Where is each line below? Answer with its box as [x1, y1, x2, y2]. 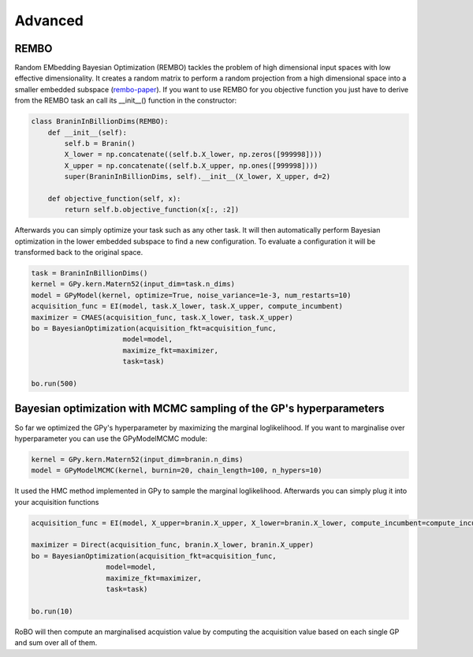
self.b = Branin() [64, 139, 136, 147]
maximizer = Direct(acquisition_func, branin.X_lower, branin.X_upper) [31, 540, 315, 550]
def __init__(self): [47, 128, 128, 137]
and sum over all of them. [14, 638, 98, 648]
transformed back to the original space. [14, 248, 143, 257]
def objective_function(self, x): [47, 194, 181, 203]
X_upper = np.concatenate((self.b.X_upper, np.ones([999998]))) [64, 161, 318, 170]
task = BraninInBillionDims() [31, 269, 148, 278]
